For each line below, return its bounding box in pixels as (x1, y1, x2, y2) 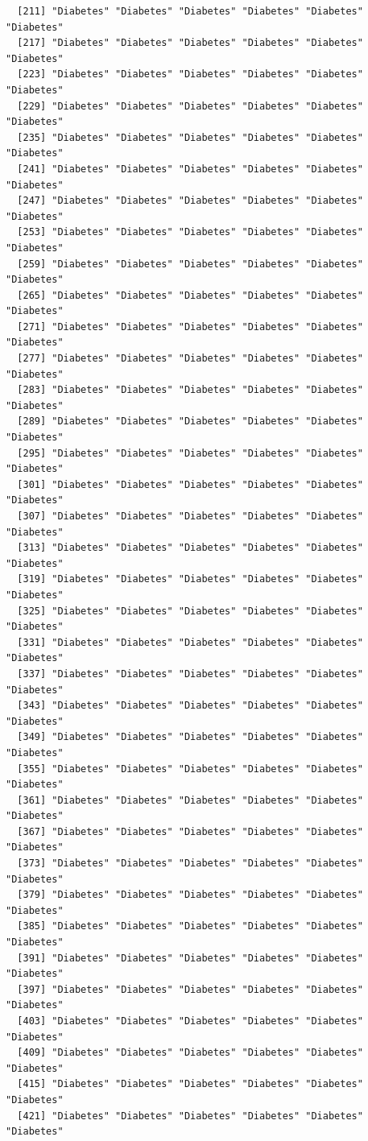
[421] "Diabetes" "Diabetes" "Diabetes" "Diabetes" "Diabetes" (17, 1110, 363, 1122)
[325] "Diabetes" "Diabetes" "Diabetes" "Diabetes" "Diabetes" (17, 605, 363, 617)
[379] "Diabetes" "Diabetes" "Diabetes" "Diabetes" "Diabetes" (17, 889, 363, 901)
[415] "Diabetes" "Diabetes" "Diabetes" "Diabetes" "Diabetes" (17, 1078, 363, 1090)
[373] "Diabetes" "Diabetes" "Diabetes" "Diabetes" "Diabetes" (17, 858, 363, 870)
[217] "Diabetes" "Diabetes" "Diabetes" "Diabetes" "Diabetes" (17, 37, 363, 49)
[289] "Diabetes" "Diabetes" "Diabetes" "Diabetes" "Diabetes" (17, 415, 363, 428)
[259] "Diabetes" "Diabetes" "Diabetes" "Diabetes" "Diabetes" (17, 258, 363, 270)
